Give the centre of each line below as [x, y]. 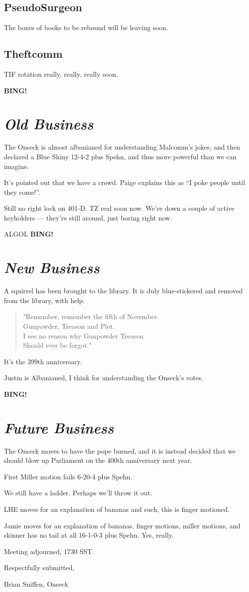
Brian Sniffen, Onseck [36, 584]
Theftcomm [33, 54]
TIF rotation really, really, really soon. [61, 74]
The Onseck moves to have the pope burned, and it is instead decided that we [120, 450]
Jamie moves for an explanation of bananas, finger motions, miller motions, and [122, 525]
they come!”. [22, 192]
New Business [52, 268]
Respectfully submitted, [39, 567]
